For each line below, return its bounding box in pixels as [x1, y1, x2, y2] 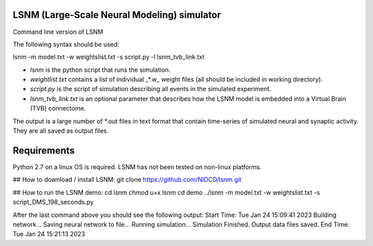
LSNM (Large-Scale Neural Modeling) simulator [12, 9, 221, 21]
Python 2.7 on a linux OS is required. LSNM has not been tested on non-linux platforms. [12, 162, 262, 171]
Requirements [12, 144, 75, 156]
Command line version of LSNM [12, 28, 104, 36]
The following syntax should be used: [12, 40, 120, 48]
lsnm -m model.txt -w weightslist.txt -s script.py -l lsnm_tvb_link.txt [12, 53, 205, 61]
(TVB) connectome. [30, 104, 86, 113]
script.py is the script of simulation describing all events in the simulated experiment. [30, 85, 271, 93]
